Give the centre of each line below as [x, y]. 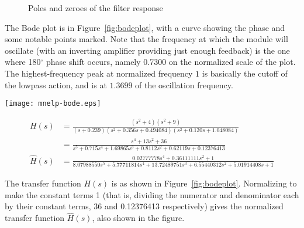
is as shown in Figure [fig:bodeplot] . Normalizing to [204, 183]
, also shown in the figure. [138, 218]
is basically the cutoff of [245, 73]
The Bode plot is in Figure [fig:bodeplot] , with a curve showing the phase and [145, 27]
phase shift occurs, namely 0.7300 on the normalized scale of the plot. [171, 62]
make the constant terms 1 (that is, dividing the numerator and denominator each [152, 194]
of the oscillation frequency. [184, 84]
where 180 [23, 62]
